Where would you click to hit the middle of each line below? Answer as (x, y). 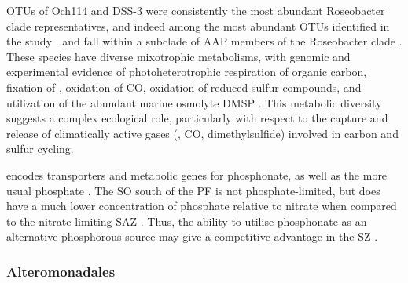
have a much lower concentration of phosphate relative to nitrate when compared (202, 206)
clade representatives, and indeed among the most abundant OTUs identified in (198, 25)
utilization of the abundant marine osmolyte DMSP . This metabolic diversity (194, 102)
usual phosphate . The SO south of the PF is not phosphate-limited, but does (193, 190)
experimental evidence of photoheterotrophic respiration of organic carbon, (187, 72)
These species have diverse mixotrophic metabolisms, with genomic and (178, 56)
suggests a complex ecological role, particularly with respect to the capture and (197, 118)
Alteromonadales (61, 271)
